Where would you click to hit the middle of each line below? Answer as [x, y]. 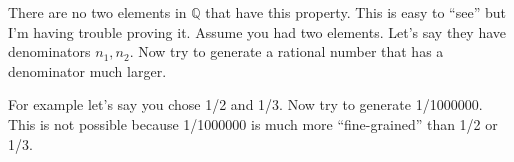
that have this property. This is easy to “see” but [355, 12]
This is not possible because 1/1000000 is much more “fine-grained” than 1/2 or [253, 123]
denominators [49, 51]
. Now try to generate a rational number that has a [286, 51]
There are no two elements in [97, 12]
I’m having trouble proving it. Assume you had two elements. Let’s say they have [257, 31]
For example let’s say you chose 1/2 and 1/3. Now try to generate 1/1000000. [245, 104]
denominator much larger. [87, 70]
